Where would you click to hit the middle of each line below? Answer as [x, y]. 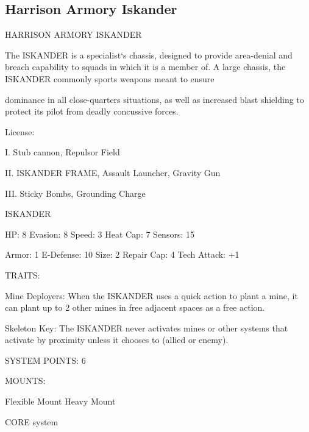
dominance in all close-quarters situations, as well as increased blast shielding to [154, 99]
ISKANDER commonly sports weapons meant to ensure [110, 78]
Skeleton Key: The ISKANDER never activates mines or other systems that [147, 328]
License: [20, 131]
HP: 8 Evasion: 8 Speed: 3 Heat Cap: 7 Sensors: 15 [100, 234]
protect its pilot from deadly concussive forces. [92, 111]
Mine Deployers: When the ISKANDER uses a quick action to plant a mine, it [151, 295]
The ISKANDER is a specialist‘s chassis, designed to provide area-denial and [149, 55]
